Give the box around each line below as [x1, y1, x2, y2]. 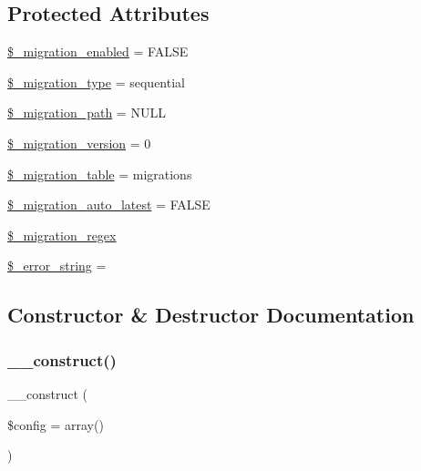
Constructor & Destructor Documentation [7, 301, 415, 329]
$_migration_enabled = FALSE [7, 42, 189, 61]
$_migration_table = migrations [7, 164, 192, 183]
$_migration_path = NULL [7, 103, 166, 122]
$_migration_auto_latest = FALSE [7, 195, 210, 214]
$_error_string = [7, 256, 107, 275]
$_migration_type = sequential [7, 72, 185, 91]
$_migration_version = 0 [7, 133, 151, 152]
